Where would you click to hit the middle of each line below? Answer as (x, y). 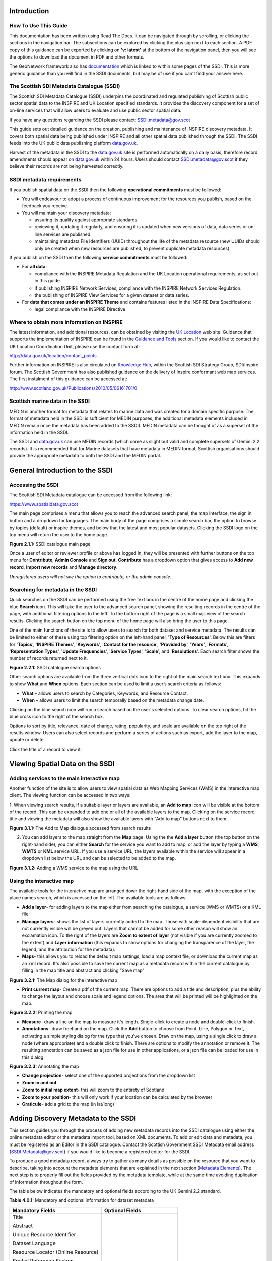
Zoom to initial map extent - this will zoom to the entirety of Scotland (93, 1090)
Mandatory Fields (34, 1210)
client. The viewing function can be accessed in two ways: (70, 795)
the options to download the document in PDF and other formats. (77, 57)
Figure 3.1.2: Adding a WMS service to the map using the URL (74, 868)
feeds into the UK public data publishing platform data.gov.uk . (74, 143)
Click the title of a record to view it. (46, 749)
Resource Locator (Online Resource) (55, 1252)
